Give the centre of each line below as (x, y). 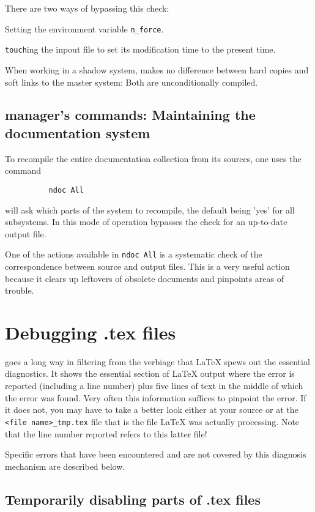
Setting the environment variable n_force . (84, 28)
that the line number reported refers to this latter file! (106, 433)
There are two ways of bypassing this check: (87, 8)
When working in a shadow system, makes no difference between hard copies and (157, 69)
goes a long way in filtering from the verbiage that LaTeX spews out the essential (157, 361)
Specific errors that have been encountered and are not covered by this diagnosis (156, 454)
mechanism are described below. (65, 466)
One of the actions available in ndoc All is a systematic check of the (134, 254)
